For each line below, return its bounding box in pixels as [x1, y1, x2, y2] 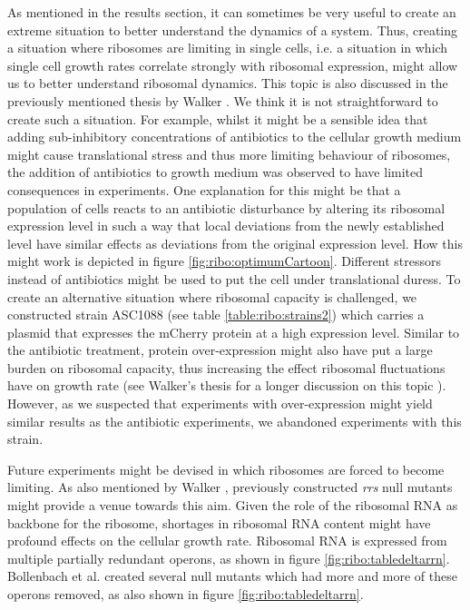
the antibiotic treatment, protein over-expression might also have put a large [7, 340, 433, 359]
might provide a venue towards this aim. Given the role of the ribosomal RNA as [7, 496, 458, 515]
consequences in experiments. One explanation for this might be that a [7, 180, 401, 199]
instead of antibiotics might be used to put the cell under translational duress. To [7, 269, 461, 288]
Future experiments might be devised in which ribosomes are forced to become [7, 459, 445, 478]
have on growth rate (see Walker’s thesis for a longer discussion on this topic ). [7, 376, 446, 395]
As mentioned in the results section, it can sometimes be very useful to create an [7, 3, 456, 21]
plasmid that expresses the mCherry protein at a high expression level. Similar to [7, 322, 460, 341]
